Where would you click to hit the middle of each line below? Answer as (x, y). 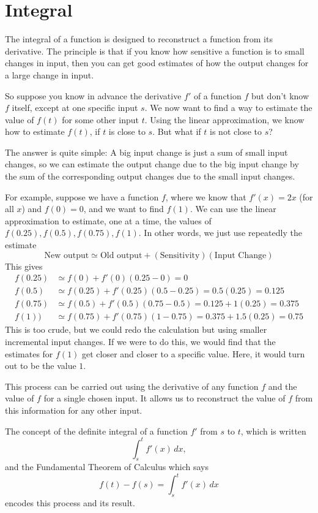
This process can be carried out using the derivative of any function (132, 386)
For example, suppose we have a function (82, 196)
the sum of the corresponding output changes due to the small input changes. (150, 176)
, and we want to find (124, 209)
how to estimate (35, 131)
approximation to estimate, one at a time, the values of (108, 220)
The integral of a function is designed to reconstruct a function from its (139, 39)
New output (67, 255)
